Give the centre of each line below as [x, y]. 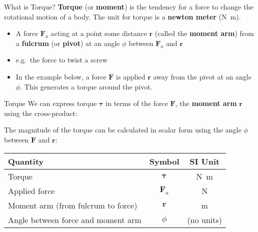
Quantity [26, 161]
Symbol [164, 161]
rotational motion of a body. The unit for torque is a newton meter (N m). [122, 16]
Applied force [31, 190]
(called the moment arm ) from [204, 33]
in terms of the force [137, 103]
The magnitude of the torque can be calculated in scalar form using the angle [123, 130]
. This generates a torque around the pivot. [86, 86]
